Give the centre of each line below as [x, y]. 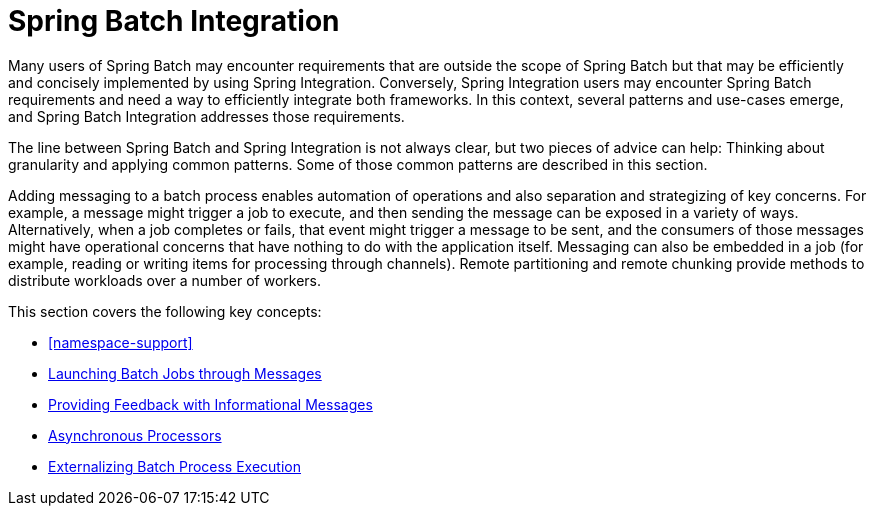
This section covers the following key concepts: [165, 311]
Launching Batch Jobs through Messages [185, 373]
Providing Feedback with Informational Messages [210, 404]
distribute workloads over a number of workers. [165, 280]
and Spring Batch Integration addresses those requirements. [206, 116]
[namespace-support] [120, 342]
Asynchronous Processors [135, 435]
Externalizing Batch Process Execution [175, 466]
